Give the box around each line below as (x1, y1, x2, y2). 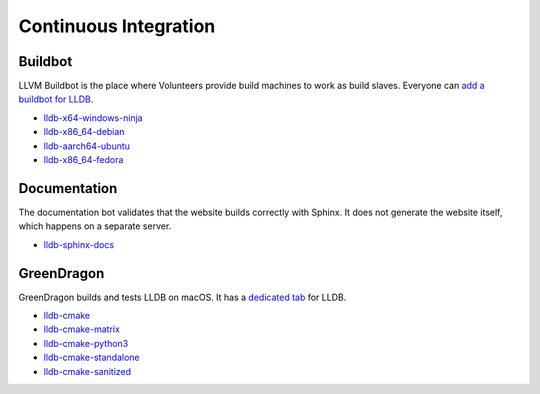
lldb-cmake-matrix (43, 323, 120, 335)
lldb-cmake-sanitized (43, 365, 132, 377)
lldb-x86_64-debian (43, 126, 125, 138)
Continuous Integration (18, 15, 216, 37)
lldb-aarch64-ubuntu (43, 140, 130, 152)
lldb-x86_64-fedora (43, 154, 124, 166)
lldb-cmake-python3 (43, 337, 129, 349)
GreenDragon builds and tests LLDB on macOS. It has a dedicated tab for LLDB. (18, 291, 347, 303)
